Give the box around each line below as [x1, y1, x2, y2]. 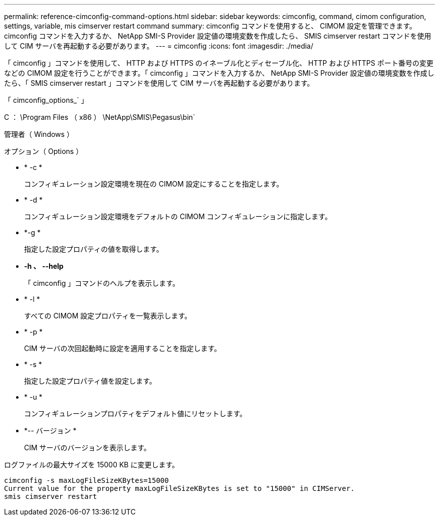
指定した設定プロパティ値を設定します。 [24, 377, 156, 385]
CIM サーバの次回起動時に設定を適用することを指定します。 [24, 344, 222, 353]
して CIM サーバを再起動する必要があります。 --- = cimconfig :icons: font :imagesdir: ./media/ [4, 42, 314, 50]
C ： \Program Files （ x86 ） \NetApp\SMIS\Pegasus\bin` [4, 113, 195, 121]
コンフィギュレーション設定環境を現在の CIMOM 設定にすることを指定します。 [24, 180, 284, 188]
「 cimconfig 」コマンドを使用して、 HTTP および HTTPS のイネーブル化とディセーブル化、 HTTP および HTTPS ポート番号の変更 [4, 59, 433, 67]
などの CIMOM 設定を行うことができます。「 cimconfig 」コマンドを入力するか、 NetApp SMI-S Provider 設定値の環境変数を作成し [4, 69, 434, 77]
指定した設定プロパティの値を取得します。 [24, 245, 163, 253]
